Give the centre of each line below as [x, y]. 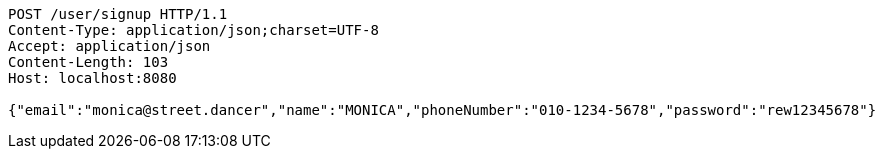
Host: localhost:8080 [92, 78]
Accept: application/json [109, 46]
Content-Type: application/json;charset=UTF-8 [193, 30]
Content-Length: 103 [88, 62]
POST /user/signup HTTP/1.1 [118, 14]
